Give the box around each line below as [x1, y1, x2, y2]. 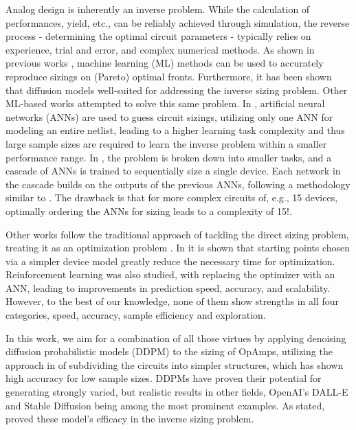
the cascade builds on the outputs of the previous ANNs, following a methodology [5, 177, 351, 191]
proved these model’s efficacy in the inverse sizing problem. [5, 411, 254, 426]
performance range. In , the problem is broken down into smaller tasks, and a [5, 150, 332, 164]
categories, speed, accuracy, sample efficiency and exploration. [5, 308, 266, 322]
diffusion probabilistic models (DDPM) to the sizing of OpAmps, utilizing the [5, 344, 333, 359]
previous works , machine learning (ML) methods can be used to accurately [5, 56, 324, 70]
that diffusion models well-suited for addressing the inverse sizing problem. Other [5, 82, 348, 97]
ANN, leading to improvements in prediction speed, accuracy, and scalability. [5, 280, 331, 295]
